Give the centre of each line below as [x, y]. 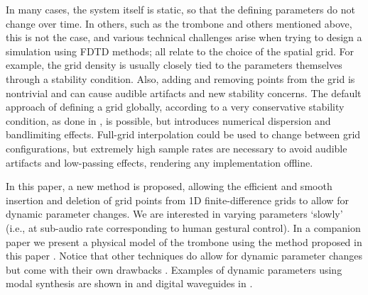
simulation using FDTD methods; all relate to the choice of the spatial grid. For [180, 51]
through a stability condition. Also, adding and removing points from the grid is [180, 78]
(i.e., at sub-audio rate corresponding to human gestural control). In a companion [183, 227]
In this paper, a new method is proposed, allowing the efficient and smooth [169, 186]
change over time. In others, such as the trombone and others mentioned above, [179, 23]
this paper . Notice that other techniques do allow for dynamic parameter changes [184, 256]
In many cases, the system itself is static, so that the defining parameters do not [180, 9]
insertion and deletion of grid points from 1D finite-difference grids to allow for [177, 200]
